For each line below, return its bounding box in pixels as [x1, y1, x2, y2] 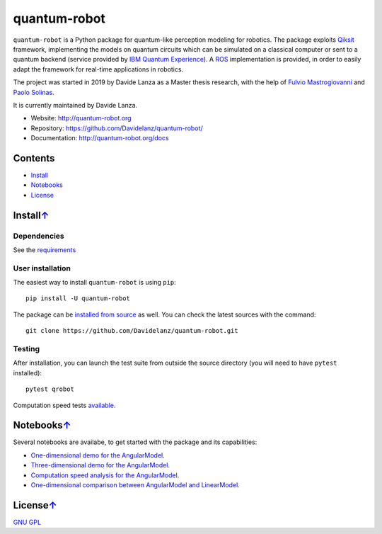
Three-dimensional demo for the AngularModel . [30, 461, 170, 470]
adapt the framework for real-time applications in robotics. [13, 64, 184, 74]
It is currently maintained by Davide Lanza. [13, 101, 138, 109]
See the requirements [13, 245, 76, 254]
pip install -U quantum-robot [25, 295, 131, 302]
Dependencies [13, 231, 65, 241]
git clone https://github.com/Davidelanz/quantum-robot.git [25, 326, 238, 335]
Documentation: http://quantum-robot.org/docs [30, 134, 169, 142]
